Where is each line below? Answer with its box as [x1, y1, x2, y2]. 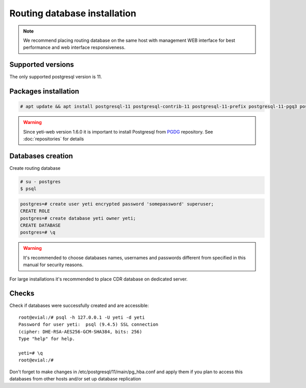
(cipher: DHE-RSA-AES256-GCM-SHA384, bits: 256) [18, 329, 142, 334]
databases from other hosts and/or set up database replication [9, 376, 141, 382]
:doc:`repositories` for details [23, 136, 84, 142]
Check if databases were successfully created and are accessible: [9, 302, 149, 308]
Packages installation [9, 87, 80, 96]
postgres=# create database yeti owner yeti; [20, 215, 136, 221]
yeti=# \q [18, 350, 43, 356]
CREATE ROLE [20, 208, 50, 214]
